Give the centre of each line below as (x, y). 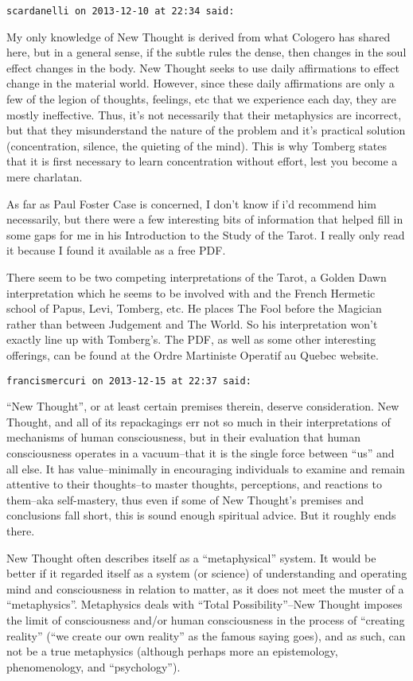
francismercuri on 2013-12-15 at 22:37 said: (129, 381)
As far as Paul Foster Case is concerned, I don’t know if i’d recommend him (191, 203)
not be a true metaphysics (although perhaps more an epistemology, (172, 651)
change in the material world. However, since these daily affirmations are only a (201, 83)
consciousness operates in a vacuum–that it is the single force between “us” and (201, 452)
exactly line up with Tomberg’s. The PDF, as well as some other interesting (191, 339)
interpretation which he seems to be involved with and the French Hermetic (191, 292)
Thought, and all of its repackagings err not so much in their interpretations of (199, 421)
